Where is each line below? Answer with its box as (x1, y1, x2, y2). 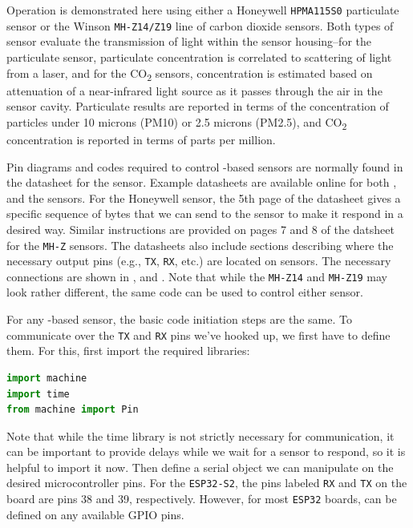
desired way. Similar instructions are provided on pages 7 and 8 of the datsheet (6, 220, 395, 237)
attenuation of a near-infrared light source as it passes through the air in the (6, 82, 383, 99)
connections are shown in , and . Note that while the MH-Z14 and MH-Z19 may (6, 268, 387, 284)
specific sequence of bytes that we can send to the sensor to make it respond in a (6, 205, 403, 222)
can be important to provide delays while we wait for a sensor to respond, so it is (6, 443, 406, 460)
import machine (6, 372, 87, 384)
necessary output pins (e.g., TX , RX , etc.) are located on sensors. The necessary (6, 252, 391, 269)
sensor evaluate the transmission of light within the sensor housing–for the (6, 33, 371, 50)
